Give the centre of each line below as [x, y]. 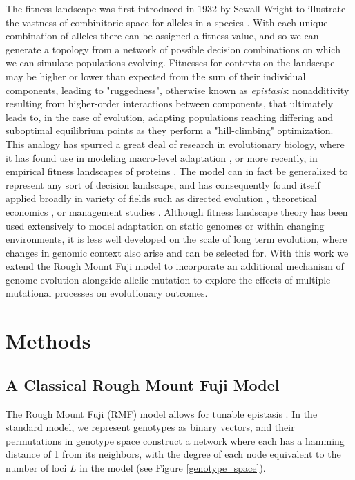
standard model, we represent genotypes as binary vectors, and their [150, 427]
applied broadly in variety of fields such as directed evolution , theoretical [161, 198]
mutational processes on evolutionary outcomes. [107, 293]
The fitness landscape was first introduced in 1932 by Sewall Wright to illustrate [176, 8]
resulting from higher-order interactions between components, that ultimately [170, 103]
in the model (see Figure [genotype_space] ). [173, 468]
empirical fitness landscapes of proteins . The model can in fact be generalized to [177, 171]
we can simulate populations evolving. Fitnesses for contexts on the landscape [170, 63]
